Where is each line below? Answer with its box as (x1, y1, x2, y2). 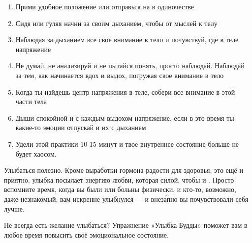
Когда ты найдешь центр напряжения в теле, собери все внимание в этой (15, 86, 235, 97)
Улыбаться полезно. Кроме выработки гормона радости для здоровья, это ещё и (4, 165, 243, 175)
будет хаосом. (15, 148, 57, 159)
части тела (15, 96, 47, 107)
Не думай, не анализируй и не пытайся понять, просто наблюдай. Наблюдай (15, 60, 245, 71)
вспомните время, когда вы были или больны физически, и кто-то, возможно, (4, 184, 236, 194)
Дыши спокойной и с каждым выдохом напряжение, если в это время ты (15, 112, 234, 123)
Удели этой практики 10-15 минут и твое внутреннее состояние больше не (15, 138, 239, 149)
